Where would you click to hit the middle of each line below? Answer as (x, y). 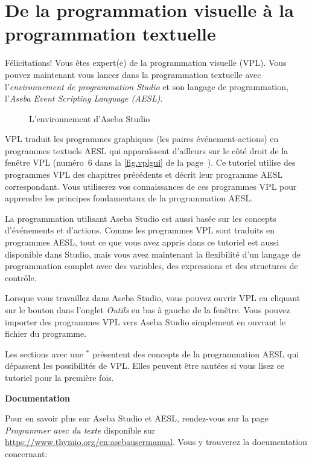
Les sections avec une (44, 353)
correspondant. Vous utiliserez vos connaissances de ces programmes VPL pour (151, 186)
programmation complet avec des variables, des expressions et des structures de (151, 266)
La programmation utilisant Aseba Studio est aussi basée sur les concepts (141, 218)
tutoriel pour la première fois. (59, 377)
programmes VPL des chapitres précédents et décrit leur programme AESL (144, 174)
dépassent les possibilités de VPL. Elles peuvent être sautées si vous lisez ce (145, 366)
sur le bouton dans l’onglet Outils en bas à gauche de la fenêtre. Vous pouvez (148, 310)
